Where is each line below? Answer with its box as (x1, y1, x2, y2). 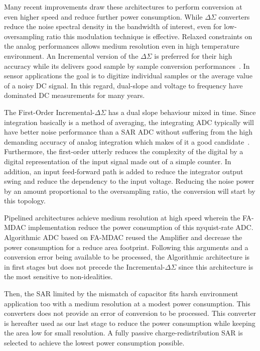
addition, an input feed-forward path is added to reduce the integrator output (4, 166, 243, 176)
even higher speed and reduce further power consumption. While (4, 11, 203, 22)
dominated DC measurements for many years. (4, 90, 145, 100)
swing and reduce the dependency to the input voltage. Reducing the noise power (4, 176, 254, 186)
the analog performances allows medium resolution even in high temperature (4, 41, 239, 51)
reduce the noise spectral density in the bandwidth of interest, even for (4, 21, 222, 32)
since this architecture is (178, 261, 253, 272)
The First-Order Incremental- (4, 106, 95, 117)
